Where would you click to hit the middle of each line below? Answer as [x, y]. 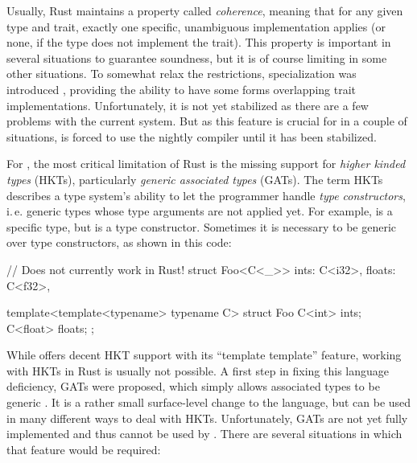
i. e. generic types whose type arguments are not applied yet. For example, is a [200, 211]
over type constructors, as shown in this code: [119, 242]
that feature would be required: [84, 449]
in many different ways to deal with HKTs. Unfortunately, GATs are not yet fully [207, 418]
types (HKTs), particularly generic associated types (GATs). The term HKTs [195, 179]
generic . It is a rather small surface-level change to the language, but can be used [209, 402]
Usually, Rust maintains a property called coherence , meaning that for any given [205, 10]
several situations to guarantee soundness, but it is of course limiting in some [197, 57]
